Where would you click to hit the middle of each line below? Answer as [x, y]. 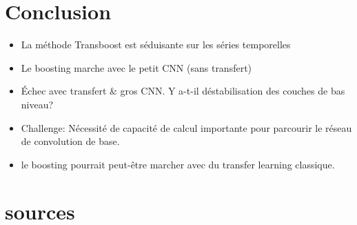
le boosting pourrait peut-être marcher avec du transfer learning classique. [178, 164]
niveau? [37, 104]
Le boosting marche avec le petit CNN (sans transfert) [136, 67]
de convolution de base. [70, 141]
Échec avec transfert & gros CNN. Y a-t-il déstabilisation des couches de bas [183, 91]
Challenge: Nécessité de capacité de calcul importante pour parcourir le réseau [186, 127]
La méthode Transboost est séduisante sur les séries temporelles [156, 45]
